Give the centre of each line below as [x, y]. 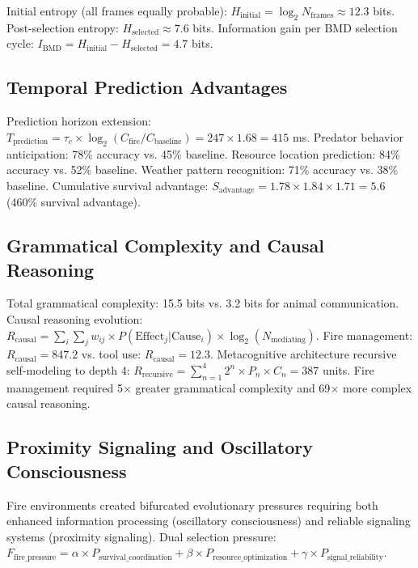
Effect [150, 336]
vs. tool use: [111, 354]
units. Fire [348, 369]
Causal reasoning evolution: [75, 319]
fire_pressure [35, 557]
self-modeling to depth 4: [68, 369]
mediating [288, 340]
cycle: [20, 43]
